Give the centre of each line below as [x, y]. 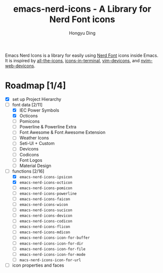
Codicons [29, 154]
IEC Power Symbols [39, 110]
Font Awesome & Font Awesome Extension [62, 132]
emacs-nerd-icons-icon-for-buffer [55, 238]
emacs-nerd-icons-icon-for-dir [51, 244]
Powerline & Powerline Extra [48, 127]
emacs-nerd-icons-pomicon [46, 188]
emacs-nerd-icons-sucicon [46, 210]
